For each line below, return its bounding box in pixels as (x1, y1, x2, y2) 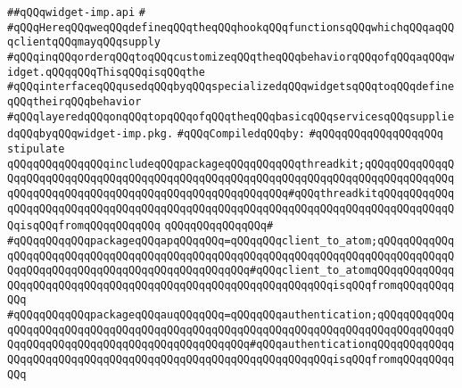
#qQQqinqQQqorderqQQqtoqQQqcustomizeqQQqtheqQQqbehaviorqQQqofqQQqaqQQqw (7, 50, 455, 63)
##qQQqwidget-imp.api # (7, 6, 146, 19)
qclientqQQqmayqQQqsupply (7, 36, 161, 49)
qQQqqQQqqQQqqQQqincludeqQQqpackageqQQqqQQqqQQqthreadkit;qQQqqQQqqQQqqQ (7, 157, 455, 170)
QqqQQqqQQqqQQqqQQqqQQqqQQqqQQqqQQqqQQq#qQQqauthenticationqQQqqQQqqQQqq (7, 338, 455, 351)
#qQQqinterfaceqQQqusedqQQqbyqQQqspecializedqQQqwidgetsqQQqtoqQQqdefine (7, 80, 455, 94)
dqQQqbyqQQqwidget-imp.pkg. (7, 128, 174, 141)
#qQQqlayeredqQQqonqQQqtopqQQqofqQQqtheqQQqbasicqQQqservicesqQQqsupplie (7, 110, 455, 123)
